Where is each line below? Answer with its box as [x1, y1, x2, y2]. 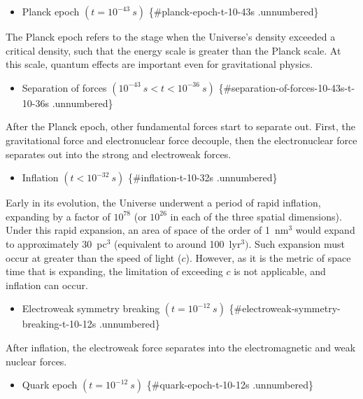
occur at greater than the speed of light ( [6, 250, 182, 265]
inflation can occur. [6, 277, 88, 292]
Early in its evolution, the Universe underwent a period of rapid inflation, [6, 195, 321, 210]
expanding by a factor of [6, 209, 111, 223]
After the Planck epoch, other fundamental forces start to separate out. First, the [6, 119, 355, 134]
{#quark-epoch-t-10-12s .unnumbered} [146, 377, 313, 392]
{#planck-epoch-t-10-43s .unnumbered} [148, 4, 319, 18]
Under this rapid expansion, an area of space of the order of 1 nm [6, 223, 289, 237]
